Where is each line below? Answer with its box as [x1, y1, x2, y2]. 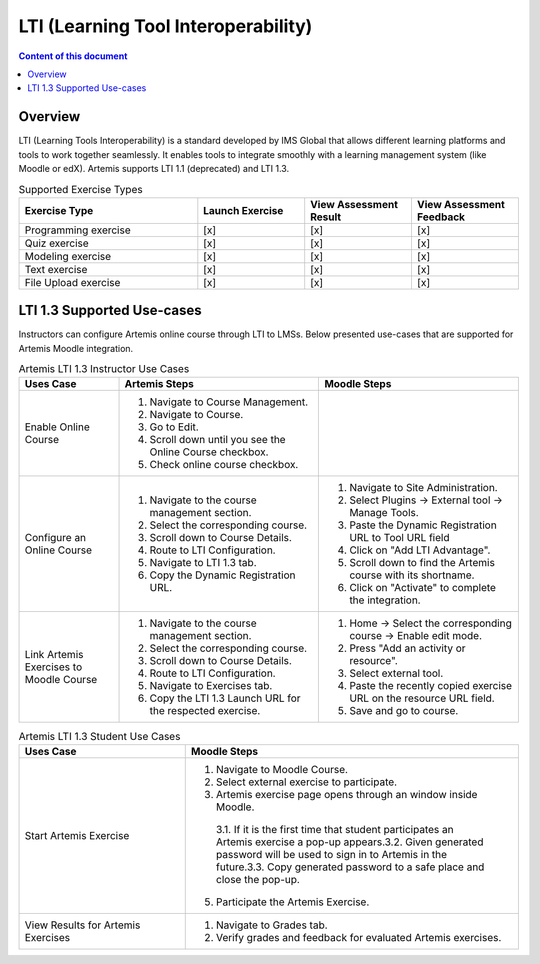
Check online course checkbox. [149, 458, 299, 472]
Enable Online [24, 420, 90, 434]
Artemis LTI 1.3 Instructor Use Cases [18, 362, 190, 376]
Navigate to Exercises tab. [149, 679, 273, 693]
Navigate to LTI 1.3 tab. [149, 556, 257, 570]
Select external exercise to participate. [215, 775, 398, 789]
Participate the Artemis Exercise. [215, 895, 370, 909]
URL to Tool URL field [349, 531, 450, 545]
